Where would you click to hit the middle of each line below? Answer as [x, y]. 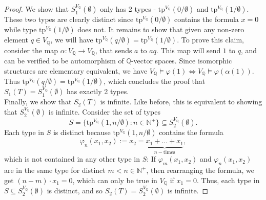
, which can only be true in [115, 180]
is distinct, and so [75, 191]
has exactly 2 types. [98, 91]
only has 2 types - [128, 9]
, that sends [114, 50]
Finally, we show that [38, 102]
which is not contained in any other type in [72, 159]
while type [21, 29]
